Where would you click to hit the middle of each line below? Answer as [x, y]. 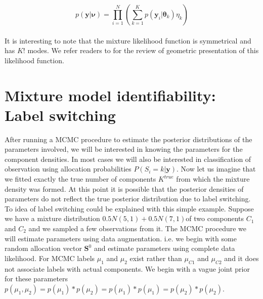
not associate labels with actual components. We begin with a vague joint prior [127, 268]
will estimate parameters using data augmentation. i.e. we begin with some [121, 238]
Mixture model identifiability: [110, 95]
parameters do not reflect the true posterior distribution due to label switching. [128, 199]
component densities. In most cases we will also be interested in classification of [128, 159]
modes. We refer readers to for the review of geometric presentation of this [143, 50]
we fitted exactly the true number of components [80, 179]
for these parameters [36, 279]
